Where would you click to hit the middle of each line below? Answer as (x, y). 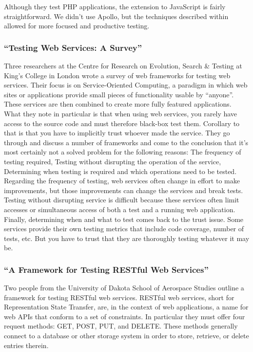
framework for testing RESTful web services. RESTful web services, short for (119, 297)
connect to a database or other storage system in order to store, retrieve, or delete (126, 336)
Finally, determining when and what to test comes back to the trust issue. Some (124, 219)
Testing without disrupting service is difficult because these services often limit (122, 200)
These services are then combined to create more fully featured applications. (118, 104)
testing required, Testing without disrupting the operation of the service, (113, 161)
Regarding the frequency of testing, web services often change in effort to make (122, 181)
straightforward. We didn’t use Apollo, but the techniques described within (116, 16)
